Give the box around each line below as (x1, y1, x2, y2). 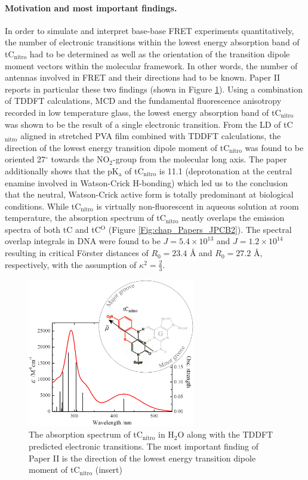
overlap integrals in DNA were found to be (5, 235, 161, 247)
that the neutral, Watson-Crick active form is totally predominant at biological (5, 188, 294, 201)
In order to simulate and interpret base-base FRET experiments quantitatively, (5, 24, 294, 36)
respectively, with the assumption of (5, 258, 137, 270)
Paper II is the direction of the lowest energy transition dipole (29, 451, 256, 464)
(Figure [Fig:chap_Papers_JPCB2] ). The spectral (108, 223, 292, 235)
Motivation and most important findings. (5, 1, 177, 14)
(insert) (95, 463, 122, 476)
